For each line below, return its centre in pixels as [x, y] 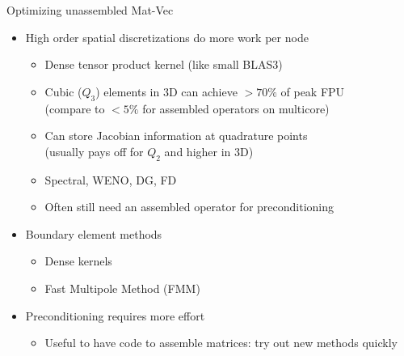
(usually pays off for [94, 151]
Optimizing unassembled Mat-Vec [90, 10]
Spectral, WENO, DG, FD [111, 179]
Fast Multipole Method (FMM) [122, 288]
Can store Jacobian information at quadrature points [176, 136]
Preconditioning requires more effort [115, 315]
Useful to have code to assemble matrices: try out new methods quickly [221, 343]
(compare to [75, 108]
